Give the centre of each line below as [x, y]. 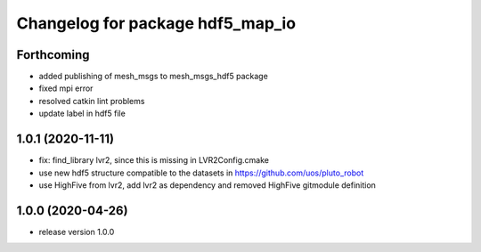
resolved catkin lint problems [92, 101]
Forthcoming [53, 55]
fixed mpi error [66, 88]
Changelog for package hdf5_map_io [156, 23]
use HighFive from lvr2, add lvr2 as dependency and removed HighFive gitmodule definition [207, 185]
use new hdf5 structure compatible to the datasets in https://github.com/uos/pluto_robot [201, 173]
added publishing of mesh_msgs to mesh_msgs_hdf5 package [154, 77]
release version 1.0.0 [77, 232]
